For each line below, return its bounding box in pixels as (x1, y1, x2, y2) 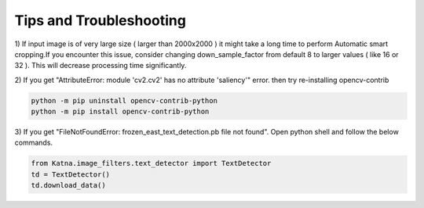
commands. (14, 138, 53, 148)
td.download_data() (31, 181, 106, 190)
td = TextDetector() (31, 170, 110, 179)
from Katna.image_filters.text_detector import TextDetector (31, 159, 272, 168)
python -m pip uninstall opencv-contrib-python (31, 96, 217, 105)
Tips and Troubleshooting (14, 12, 186, 29)
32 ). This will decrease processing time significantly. (14, 61, 187, 70)
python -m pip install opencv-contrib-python (31, 107, 210, 117)
